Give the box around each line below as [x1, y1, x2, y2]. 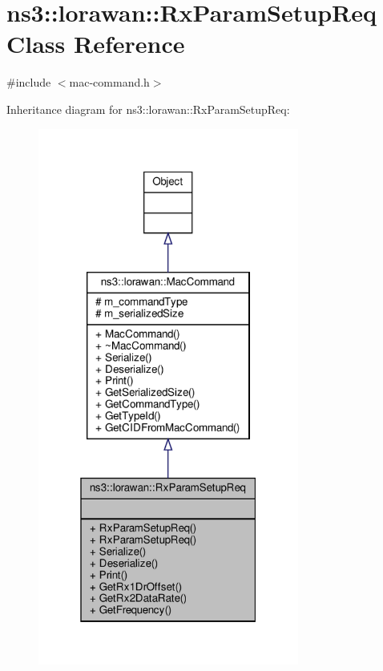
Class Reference [6, 27, 185, 60]
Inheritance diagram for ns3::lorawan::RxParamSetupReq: [6, 100, 290, 117]
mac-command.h [69, 74, 150, 91]
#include [6, 74, 51, 91]
